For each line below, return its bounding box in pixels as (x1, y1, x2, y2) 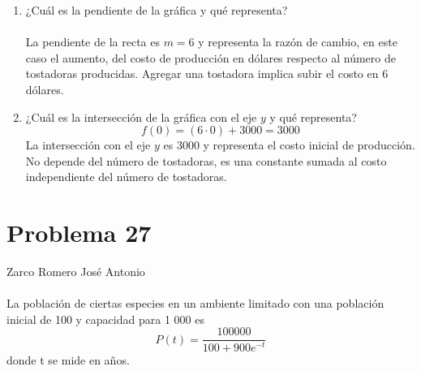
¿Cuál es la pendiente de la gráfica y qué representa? (25, 2, 288, 18)
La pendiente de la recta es (25, 33, 160, 50)
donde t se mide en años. (6, 351, 130, 368)
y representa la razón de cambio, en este (198, 33, 397, 50)
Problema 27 (6, 216, 152, 249)
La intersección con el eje (25, 136, 151, 153)
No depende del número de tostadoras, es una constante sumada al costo (25, 152, 387, 169)
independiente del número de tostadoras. (25, 168, 227, 185)
